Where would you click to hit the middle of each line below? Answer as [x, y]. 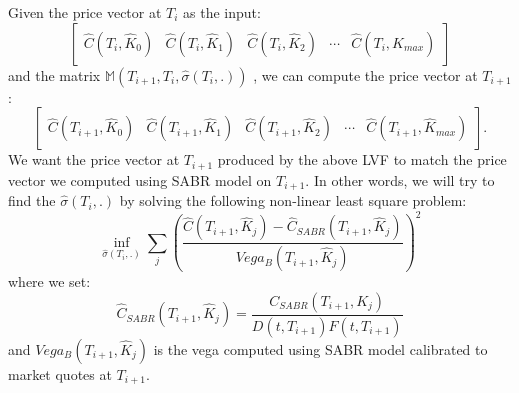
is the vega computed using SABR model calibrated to [320, 348]
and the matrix [54, 74]
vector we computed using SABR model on [140, 179]
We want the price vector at [94, 159]
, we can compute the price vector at [365, 74]
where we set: [49, 281]
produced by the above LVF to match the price [362, 159]
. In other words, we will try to [400, 179]
